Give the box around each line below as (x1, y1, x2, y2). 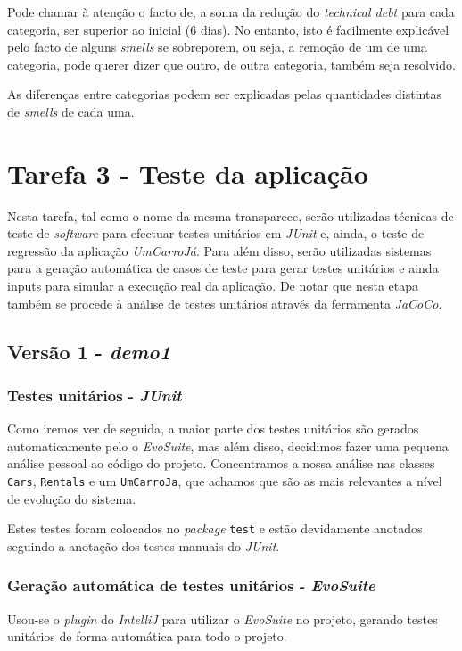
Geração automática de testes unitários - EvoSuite (7, 574, 375, 597)
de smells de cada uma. (7, 102, 135, 120)
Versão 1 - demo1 (7, 337, 171, 365)
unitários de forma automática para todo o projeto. (7, 627, 287, 646)
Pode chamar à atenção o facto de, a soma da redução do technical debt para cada (7, 3, 455, 21)
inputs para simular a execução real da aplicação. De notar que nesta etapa (7, 276, 419, 295)
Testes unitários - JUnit (7, 383, 182, 406)
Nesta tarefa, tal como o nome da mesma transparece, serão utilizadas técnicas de (7, 206, 454, 225)
